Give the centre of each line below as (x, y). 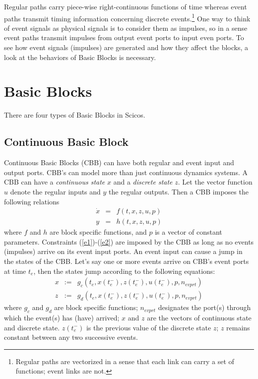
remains (238, 327)
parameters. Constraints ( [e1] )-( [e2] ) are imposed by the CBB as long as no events (129, 241)
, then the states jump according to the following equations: (124, 271)
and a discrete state (143, 182)
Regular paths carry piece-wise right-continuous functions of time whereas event (126, 6)
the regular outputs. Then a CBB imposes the (179, 191)
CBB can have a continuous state (55, 182)
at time (15, 271)
